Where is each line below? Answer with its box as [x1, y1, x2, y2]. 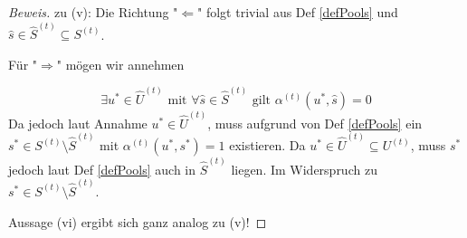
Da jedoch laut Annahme [8, 113, 148, 132]
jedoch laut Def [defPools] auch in [8, 159, 196, 178]
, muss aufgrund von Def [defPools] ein [207, 113, 423, 132]
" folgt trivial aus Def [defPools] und [197, 3, 398, 21]
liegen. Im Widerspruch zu [231, 159, 377, 178]
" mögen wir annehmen [56, 54, 185, 73]
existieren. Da [229, 136, 306, 154]
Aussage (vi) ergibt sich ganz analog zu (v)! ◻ [8, 212, 267, 231]
